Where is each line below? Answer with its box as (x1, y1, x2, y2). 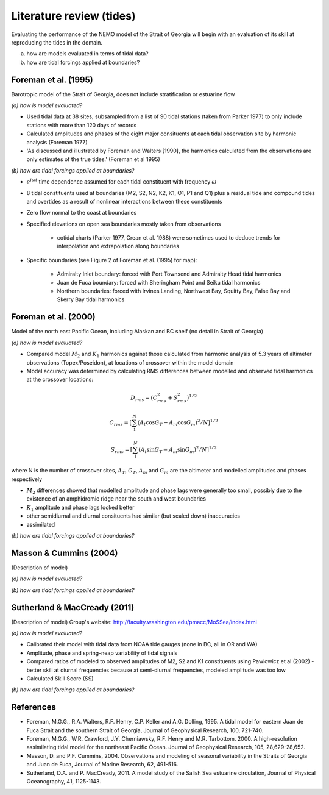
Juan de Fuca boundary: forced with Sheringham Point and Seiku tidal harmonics (57, 279, 261, 286)
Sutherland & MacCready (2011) (11, 602, 135, 613)
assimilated (26, 521, 55, 528)
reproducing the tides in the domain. (11, 38, 103, 46)
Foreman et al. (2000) (11, 312, 96, 323)
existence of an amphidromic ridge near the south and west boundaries (26, 495, 207, 502)
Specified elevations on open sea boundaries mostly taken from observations (26, 220, 221, 227)
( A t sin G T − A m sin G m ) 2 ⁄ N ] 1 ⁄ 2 (138, 445, 218, 454)
